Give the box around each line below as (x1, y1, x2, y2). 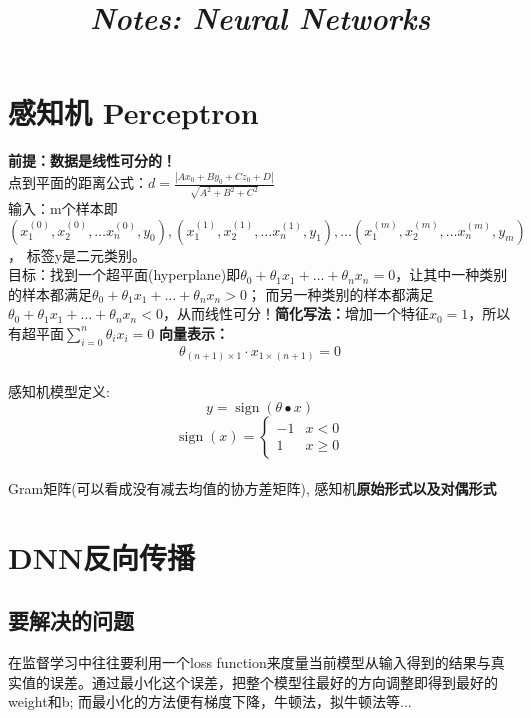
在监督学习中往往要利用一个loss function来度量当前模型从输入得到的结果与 (8, 652, 491, 673)
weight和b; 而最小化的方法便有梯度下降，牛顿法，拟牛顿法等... (8, 691, 412, 712)
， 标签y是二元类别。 (8, 244, 147, 265)
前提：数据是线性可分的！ (8, 150, 176, 171)
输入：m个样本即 (8, 197, 118, 218)
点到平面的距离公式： (8, 172, 148, 193)
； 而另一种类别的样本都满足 (246, 283, 434, 304)
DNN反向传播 (8, 536, 196, 577)
